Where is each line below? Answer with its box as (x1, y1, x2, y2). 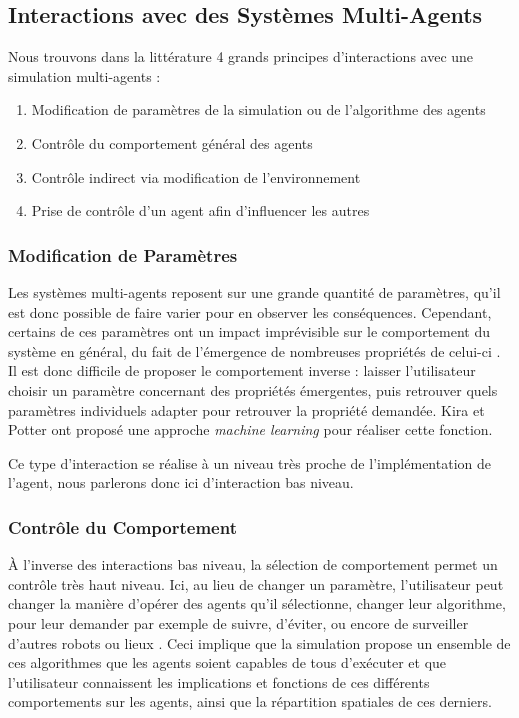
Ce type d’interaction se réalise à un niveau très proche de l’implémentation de (8, 452, 491, 473)
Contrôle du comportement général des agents (31, 132, 313, 153)
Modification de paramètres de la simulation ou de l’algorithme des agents (31, 99, 486, 120)
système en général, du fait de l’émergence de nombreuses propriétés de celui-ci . (8, 340, 501, 361)
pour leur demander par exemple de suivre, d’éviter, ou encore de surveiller (8, 612, 469, 633)
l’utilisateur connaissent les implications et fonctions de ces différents (8, 671, 430, 692)
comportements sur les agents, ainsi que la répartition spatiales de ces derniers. (8, 691, 492, 712)
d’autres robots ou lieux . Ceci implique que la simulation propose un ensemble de (8, 632, 511, 653)
